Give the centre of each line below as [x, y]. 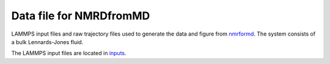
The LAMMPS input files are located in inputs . [69, 53]
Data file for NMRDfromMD [81, 16]
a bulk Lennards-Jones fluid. [47, 42]
